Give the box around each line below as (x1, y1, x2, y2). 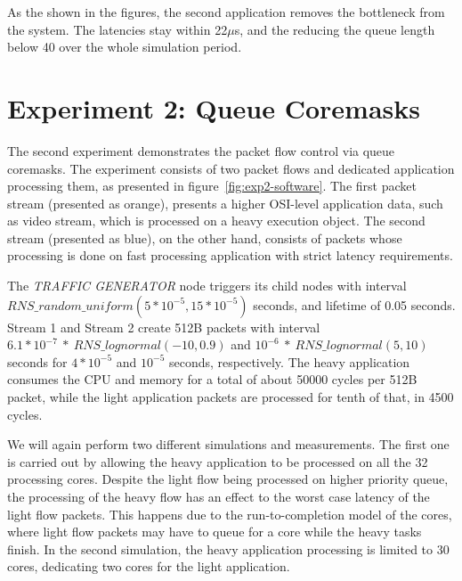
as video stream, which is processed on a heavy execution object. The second (7, 211, 426, 230)
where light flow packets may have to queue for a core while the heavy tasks (7, 522, 422, 541)
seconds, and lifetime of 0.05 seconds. (253, 295, 456, 314)
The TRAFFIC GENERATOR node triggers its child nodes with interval (7, 276, 407, 295)
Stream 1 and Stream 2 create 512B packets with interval (7, 317, 320, 336)
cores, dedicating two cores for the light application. (7, 557, 290, 576)
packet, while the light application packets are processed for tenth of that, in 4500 (7, 388, 454, 406)
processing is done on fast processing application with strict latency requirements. (7, 246, 453, 265)
